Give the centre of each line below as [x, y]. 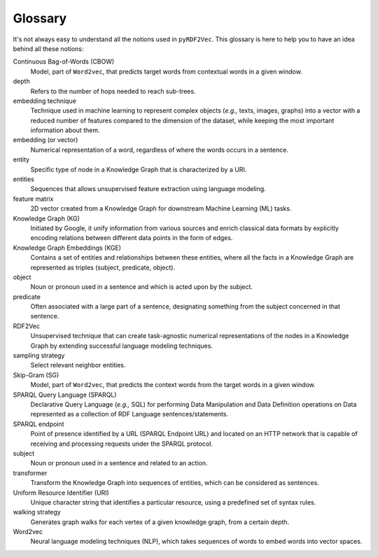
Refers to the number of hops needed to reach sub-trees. [113, 91]
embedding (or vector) [45, 140]
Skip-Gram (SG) [36, 375]
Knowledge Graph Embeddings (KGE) [67, 248]
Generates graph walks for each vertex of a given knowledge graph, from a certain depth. [160, 522]
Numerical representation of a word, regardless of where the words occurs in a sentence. [159, 150]
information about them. [65, 130]
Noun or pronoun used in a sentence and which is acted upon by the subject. [142, 287]
